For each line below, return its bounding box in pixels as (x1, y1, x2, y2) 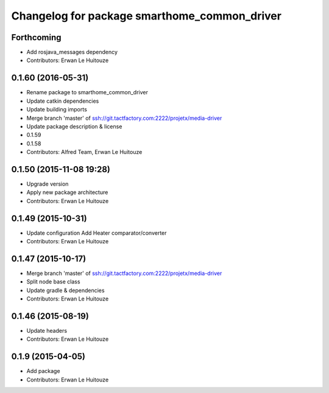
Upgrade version (26, 180, 69, 187)
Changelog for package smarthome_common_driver (11, 9, 281, 23)
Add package (26, 367, 60, 375)
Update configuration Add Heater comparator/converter (26, 229, 167, 237)
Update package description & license (26, 122, 122, 130)
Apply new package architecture (26, 189, 108, 196)
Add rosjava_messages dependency (26, 49, 118, 56)
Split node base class (26, 278, 80, 285)
